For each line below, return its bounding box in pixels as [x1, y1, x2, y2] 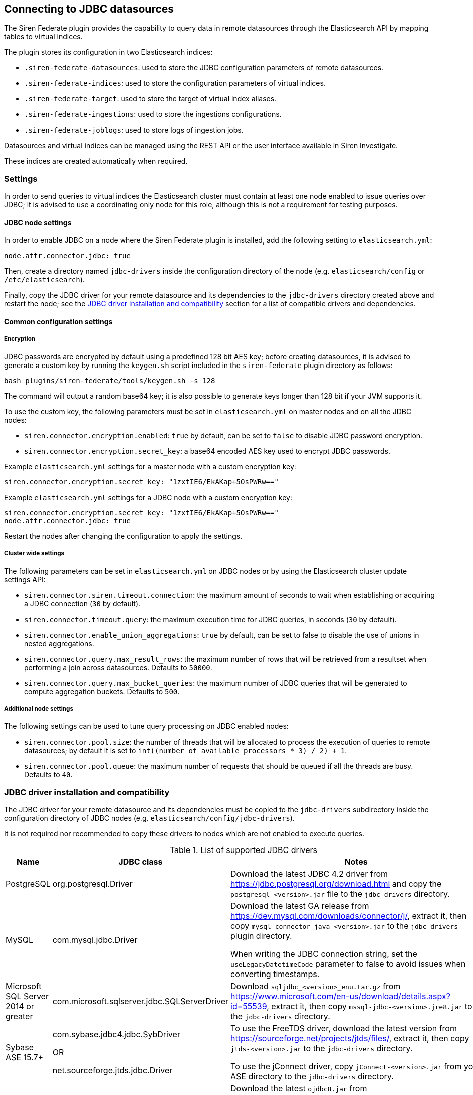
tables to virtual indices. [4, 32, 83, 41]
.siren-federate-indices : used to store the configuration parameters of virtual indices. [24, 79, 326, 88]
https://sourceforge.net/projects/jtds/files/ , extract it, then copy [230, 1033, 469, 1044]
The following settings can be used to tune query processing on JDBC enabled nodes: [4, 722, 289, 731]
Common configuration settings [4, 317, 113, 326]
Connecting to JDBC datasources [4, 3, 174, 15]
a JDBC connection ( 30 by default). [24, 599, 141, 608]
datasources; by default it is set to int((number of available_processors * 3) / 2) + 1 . [24, 746, 347, 755]
